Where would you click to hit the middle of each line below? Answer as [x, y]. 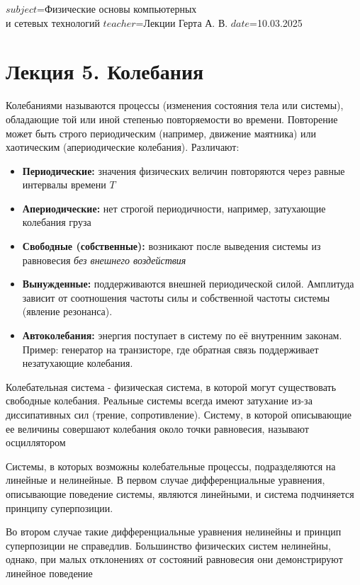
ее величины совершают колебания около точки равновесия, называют [157, 428]
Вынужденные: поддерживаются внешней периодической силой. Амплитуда [188, 284]
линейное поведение [49, 573]
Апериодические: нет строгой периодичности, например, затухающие [174, 208]
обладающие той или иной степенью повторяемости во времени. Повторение [172, 119]
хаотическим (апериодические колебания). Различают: [123, 147]
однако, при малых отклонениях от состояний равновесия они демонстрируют [174, 559]
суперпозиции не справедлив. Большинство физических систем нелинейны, [168, 545]
